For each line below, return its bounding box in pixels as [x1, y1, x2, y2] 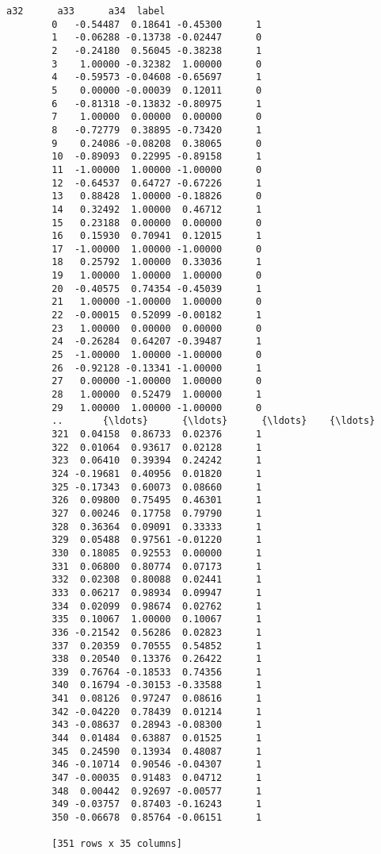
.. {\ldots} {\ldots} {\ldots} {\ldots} [51, 415, 375, 427]
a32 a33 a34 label [6, 6, 166, 17]
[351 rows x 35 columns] [51, 838, 182, 850]
